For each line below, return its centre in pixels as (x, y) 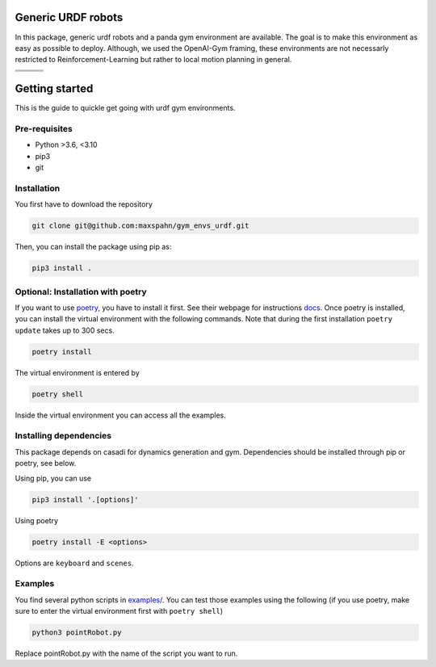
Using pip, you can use (53, 478)
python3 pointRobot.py (77, 633)
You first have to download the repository (84, 204)
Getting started (54, 89)
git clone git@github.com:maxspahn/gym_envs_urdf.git (140, 226)
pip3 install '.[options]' (85, 499)
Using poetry (37, 520)
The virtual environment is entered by (78, 372)
